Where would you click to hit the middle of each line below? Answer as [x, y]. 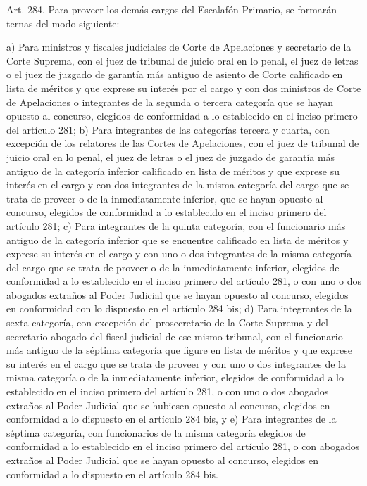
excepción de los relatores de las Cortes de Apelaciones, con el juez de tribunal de [183, 143]
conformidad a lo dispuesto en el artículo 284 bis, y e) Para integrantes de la [172, 419]
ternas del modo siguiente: [63, 23]
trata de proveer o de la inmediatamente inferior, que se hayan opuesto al [165, 198]
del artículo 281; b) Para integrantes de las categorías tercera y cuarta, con [168, 129]
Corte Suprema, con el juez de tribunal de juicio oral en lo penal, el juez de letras [182, 60]
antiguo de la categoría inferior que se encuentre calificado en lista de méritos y [178, 239]
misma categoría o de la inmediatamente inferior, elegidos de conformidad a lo [175, 377]
